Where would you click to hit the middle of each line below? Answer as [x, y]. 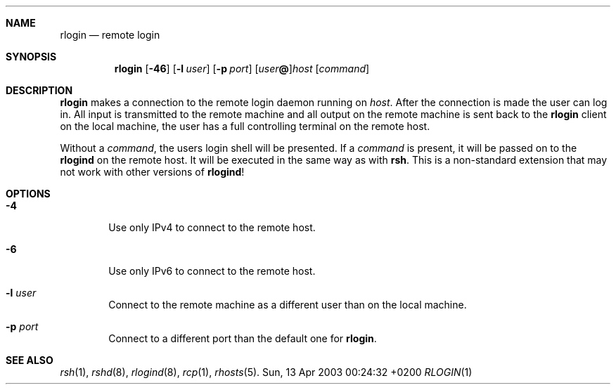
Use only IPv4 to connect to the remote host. [212, 227]
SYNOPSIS [31, 57]
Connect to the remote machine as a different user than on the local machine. [288, 305]
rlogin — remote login [110, 35]
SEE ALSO [30, 360]
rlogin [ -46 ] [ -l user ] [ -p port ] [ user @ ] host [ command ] [242, 69]
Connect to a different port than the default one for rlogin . [243, 338]
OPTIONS [28, 194]
